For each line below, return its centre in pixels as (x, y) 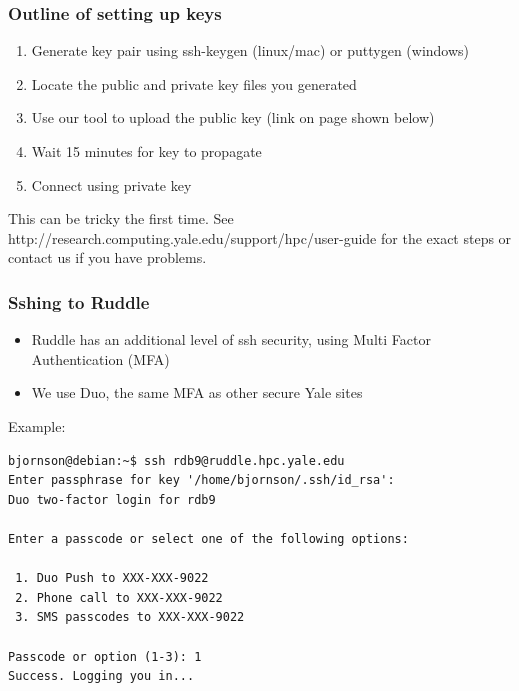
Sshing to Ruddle (79, 301)
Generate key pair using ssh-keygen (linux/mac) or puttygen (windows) (250, 50)
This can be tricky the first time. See (121, 218)
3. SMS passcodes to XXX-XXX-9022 (130, 617)
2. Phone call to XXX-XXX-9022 (119, 597)
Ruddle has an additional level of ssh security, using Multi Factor (231, 339)
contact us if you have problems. (107, 257)
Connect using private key (111, 184)
